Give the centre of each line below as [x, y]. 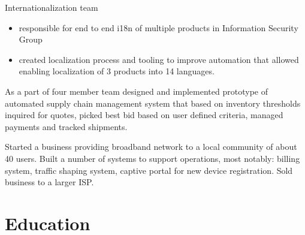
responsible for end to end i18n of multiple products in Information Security [158, 27]
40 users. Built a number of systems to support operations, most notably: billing [152, 158]
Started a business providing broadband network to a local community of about [151, 147]
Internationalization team [52, 7]
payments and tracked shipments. [66, 126]
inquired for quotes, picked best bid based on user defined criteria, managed [144, 115]
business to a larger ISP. [49, 182]
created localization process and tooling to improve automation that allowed [159, 59]
